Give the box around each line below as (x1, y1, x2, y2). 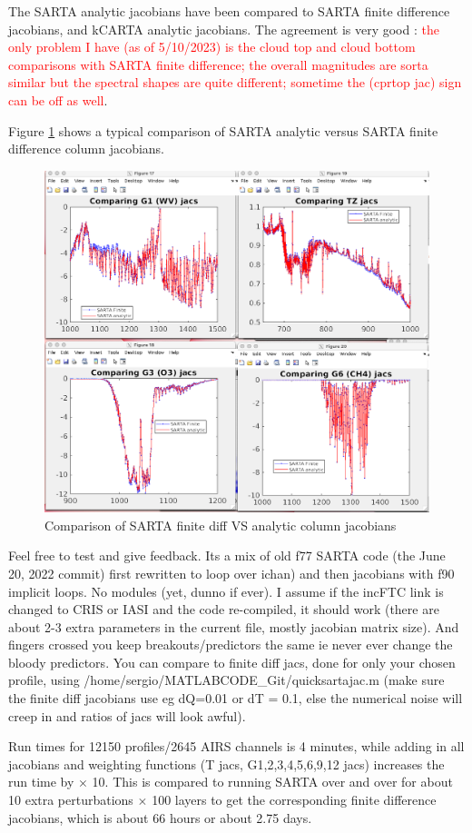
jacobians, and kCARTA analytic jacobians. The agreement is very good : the (8, 19, 439, 38)
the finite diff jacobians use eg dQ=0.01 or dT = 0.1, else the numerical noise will (8, 689, 463, 708)
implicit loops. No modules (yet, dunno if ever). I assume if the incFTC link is (8, 581, 444, 600)
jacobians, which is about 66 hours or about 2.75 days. (8, 808, 312, 827)
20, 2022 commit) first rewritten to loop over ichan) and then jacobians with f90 (8, 563, 455, 582)
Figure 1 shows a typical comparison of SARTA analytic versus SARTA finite (8, 121, 438, 140)
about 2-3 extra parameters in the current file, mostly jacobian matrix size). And (8, 617, 459, 636)
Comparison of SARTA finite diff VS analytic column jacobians (44, 515, 397, 534)
